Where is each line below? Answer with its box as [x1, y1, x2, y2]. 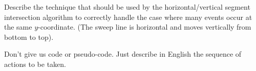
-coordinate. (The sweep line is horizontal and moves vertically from [38, 21, 251, 32]
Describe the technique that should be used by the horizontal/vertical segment [4, 2, 250, 12]
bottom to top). [4, 31, 54, 42]
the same [4, 21, 32, 32]
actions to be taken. [4, 58, 67, 69]
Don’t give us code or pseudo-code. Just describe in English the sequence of [4, 49, 242, 59]
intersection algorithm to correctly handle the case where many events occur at [4, 11, 252, 22]
